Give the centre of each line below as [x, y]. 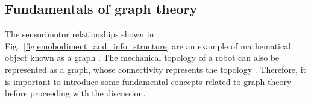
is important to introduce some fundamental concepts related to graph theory [148, 81]
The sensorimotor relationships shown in [80, 34]
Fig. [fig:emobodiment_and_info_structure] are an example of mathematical [148, 45]
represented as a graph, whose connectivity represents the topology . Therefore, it [155, 69]
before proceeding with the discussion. [75, 93]
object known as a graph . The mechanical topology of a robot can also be [142, 58]
